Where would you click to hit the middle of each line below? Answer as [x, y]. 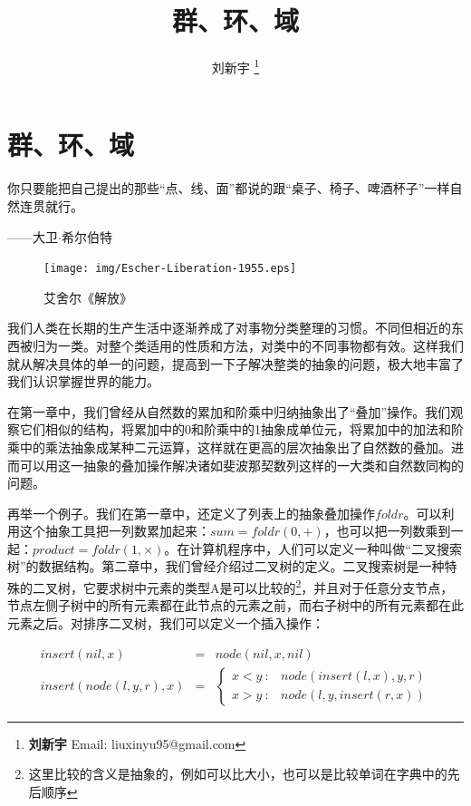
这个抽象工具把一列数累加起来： [115, 531]
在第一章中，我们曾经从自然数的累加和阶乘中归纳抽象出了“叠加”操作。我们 [229, 411]
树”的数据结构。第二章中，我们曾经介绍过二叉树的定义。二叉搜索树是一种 [226, 566]
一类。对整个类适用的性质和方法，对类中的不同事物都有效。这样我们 [260, 345]
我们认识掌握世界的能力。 [83, 381]
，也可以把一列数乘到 [387, 531]
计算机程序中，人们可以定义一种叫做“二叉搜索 [326, 548]
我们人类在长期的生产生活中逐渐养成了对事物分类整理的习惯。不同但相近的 [229, 328]
